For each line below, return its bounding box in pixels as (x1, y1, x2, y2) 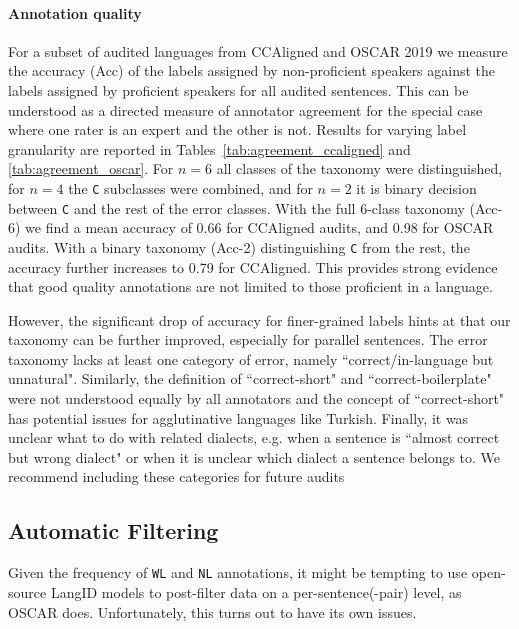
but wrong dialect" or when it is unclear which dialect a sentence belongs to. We (8, 446, 501, 467)
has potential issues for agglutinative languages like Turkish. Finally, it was (8, 407, 469, 428)
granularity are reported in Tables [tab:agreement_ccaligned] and (8, 138, 411, 159)
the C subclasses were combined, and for (68, 177, 313, 198)
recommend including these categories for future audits (8, 466, 345, 487)
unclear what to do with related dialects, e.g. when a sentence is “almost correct (8, 427, 500, 448)
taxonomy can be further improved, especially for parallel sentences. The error (8, 329, 488, 350)
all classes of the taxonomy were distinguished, (216, 158, 503, 179)
